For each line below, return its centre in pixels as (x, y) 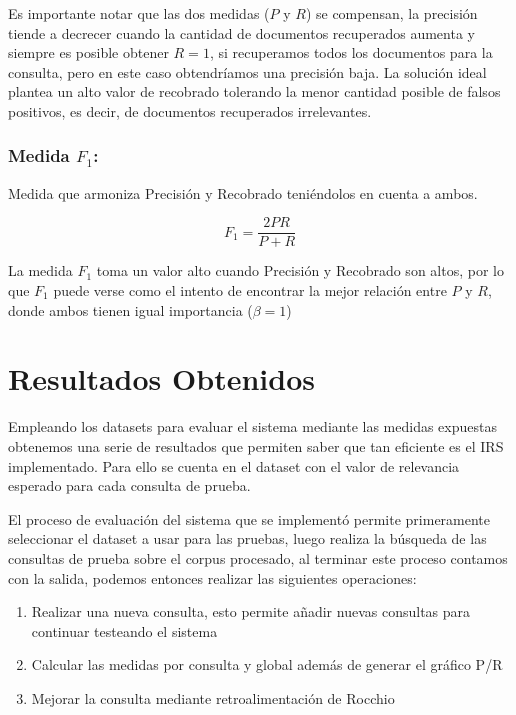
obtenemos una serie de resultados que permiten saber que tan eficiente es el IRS (256, 445)
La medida (40, 270)
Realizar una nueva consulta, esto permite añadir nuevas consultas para (251, 611)
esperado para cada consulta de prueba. (129, 485)
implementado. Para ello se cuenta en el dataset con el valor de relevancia (234, 465)
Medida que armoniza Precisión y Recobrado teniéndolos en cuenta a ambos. (243, 192)
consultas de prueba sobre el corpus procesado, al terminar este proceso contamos (258, 557)
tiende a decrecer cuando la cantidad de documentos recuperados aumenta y (241, 32)
